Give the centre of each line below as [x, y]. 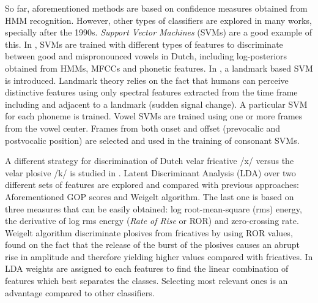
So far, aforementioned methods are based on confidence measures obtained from [156, 8]
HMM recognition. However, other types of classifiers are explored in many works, [158, 20]
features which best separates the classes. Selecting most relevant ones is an [146, 281]
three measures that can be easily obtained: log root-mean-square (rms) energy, [153, 208]
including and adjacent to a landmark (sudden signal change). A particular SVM [156, 104]
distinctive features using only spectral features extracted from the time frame [151, 92]
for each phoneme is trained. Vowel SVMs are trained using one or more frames [154, 116]
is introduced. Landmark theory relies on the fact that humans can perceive [147, 80]
